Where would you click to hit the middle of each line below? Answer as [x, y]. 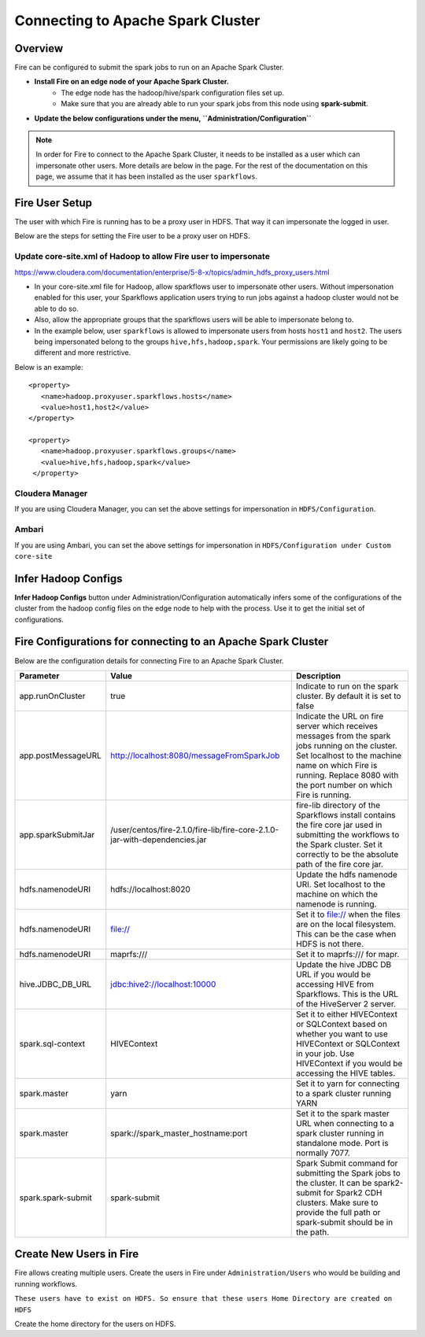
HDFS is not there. [330, 944]
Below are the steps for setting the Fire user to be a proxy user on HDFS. [132, 236]
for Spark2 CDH [353, 1192]
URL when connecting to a [345, 1123]
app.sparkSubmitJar [57, 834]
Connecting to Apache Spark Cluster [137, 20]
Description [319, 675]
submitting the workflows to [348, 834]
